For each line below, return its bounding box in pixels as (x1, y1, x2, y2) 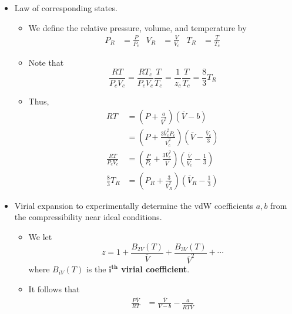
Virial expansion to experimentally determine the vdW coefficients (14, 199, 254, 211)
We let (28, 230, 52, 242)
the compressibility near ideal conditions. (14, 211, 162, 223)
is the (86, 263, 106, 275)
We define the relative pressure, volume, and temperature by (28, 21, 247, 33)
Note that (28, 56, 64, 68)
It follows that (28, 282, 80, 295)
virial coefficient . (121, 263, 190, 275)
